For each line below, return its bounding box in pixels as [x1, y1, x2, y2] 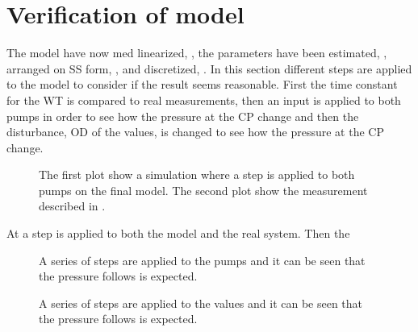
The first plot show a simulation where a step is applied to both [39, 166, 355, 183]
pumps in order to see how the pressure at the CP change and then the [6, 107, 359, 124]
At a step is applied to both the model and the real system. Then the [6, 225, 350, 242]
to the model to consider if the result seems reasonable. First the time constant [6, 76, 398, 93]
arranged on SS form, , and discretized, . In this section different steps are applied [6, 60, 412, 77]
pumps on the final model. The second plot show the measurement [39, 181, 368, 198]
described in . [39, 197, 106, 214]
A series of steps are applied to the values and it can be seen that [39, 294, 363, 311]
